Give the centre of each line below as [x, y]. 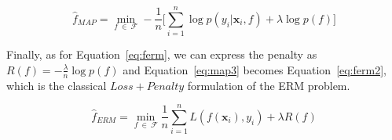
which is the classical [57, 85]
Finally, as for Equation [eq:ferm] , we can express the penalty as [162, 54]
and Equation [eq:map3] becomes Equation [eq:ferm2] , [255, 69]
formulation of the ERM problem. [269, 85]
